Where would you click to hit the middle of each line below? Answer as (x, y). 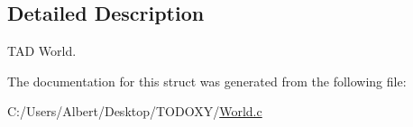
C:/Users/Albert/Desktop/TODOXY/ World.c (135, 111)
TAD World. (42, 51)
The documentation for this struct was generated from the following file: (207, 81)
